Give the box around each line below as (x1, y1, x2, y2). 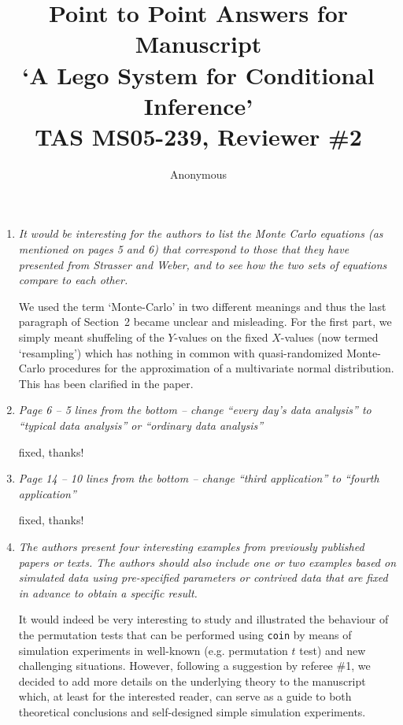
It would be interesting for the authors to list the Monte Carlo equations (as (18, 225, 383, 242)
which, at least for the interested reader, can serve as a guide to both (18, 688, 352, 705)
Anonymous (169, 165, 227, 182)
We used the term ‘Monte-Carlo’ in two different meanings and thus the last (18, 298, 386, 314)
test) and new (299, 642, 366, 658)
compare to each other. (18, 272, 128, 288)
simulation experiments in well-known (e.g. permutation (18, 642, 288, 658)
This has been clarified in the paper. (18, 375, 194, 391)
